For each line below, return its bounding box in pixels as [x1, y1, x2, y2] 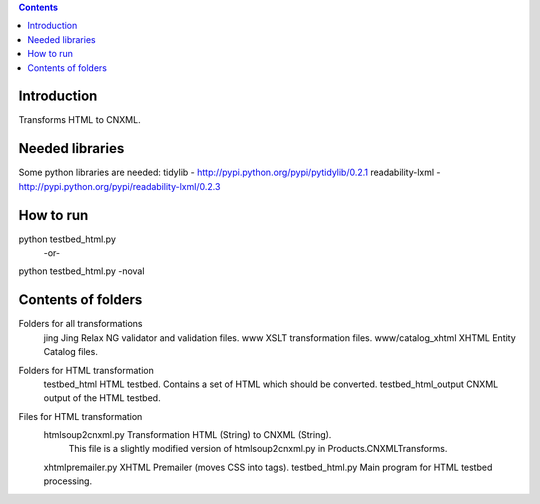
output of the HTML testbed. [43, 392, 161, 404]
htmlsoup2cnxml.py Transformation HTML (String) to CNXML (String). [43, 429, 332, 441]
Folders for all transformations [18, 318, 143, 330]
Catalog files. [43, 346, 99, 358]
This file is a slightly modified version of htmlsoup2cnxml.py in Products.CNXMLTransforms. [68, 443, 448, 455]
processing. [43, 475, 93, 487]
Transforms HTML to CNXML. [18, 114, 141, 126]
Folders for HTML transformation [18, 364, 154, 376]
